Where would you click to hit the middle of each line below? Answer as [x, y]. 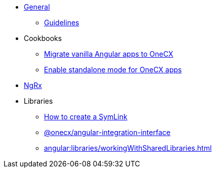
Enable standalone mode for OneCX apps [113, 70]
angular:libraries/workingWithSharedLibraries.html [128, 148]
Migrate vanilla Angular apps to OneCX [109, 54]
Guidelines [62, 23]
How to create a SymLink [86, 117]
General [37, 7]
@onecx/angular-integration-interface [107, 132]
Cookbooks [43, 38]
